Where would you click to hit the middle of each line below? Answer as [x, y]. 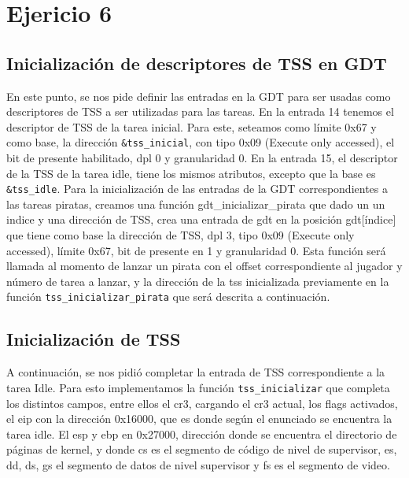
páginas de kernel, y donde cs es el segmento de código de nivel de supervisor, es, [202, 449]
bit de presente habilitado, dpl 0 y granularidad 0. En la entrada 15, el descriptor [202, 158]
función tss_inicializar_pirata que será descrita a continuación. [168, 296]
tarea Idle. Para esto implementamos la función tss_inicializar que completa [198, 387]
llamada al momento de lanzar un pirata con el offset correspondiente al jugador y [204, 266]
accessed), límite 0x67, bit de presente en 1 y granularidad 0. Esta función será [196, 250]
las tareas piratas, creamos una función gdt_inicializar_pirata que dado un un [196, 204]
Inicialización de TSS [94, 339]
